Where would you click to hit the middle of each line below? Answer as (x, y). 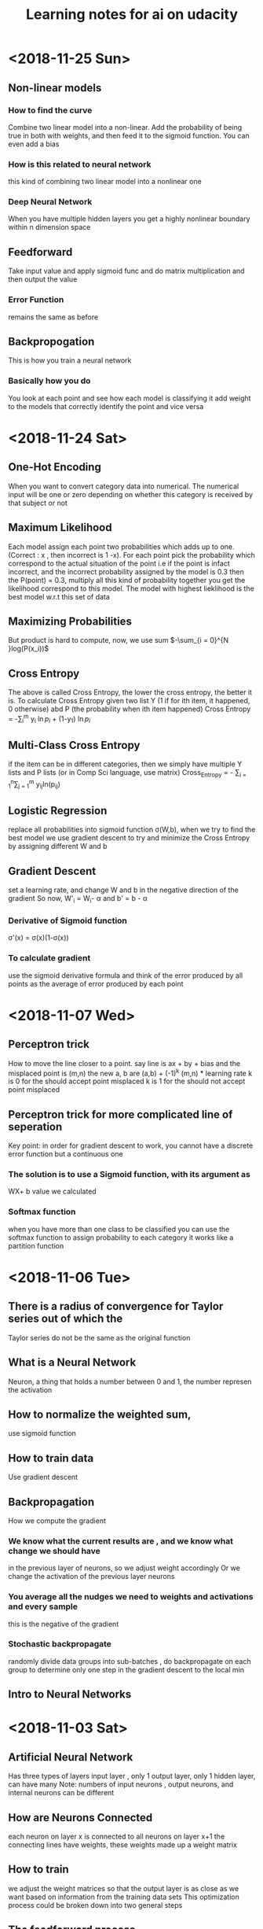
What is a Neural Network (72, 1363)
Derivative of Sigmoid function (68, 920)
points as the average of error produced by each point (96, 983)
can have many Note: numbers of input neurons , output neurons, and (121, 1784)
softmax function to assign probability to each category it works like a (121, 1237)
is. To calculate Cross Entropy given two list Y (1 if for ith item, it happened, (129, 701)
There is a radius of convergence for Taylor (116, 1306)
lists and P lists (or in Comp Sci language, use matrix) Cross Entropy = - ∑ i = (128, 774)
